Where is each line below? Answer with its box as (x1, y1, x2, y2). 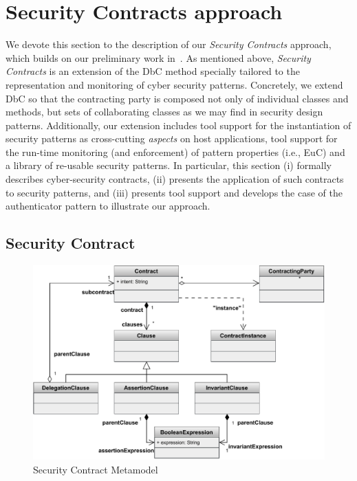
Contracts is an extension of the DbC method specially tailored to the (6, 64, 300, 78)
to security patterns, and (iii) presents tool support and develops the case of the (6, 185, 343, 199)
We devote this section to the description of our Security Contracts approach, (6, 37, 332, 52)
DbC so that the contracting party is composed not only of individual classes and (6, 91, 349, 105)
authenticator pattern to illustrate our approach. (6, 199, 210, 213)
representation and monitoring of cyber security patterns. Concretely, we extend (6, 77, 343, 91)
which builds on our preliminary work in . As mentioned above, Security (6, 50, 311, 65)
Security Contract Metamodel (33, 462, 158, 476)
